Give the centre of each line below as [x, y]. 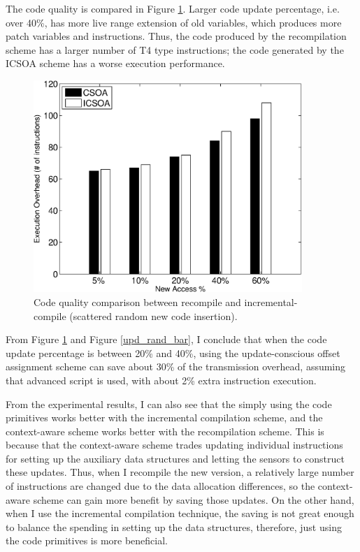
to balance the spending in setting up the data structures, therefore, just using [174, 526]
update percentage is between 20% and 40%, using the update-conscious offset [173, 353]
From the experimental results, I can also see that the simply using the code [169, 404]
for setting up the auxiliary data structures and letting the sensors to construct [175, 458]
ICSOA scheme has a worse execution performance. [115, 63]
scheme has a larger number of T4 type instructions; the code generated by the [175, 49]
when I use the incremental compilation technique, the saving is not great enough [180, 513]
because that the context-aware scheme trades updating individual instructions [174, 445]
